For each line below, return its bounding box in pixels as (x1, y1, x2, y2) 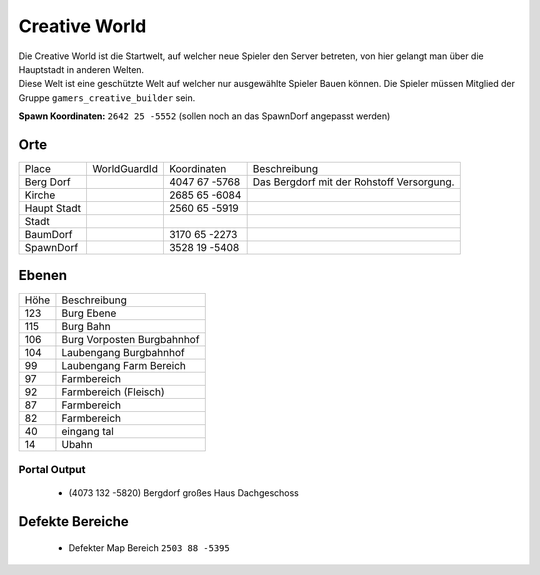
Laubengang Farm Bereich (61, 358, 187, 372)
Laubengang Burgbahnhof (61, 345, 185, 359)
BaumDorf (24, 228, 73, 242)
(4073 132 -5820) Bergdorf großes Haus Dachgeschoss (68, 487, 299, 499)
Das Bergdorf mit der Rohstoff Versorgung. (252, 175, 455, 189)
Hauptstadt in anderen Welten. (18, 63, 145, 75)
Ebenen (18, 267, 68, 284)
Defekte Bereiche (18, 513, 129, 530)
